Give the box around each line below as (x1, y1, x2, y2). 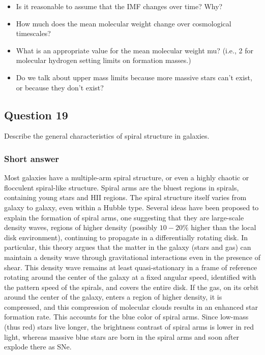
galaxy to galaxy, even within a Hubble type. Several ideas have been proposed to (4, 202, 259, 212)
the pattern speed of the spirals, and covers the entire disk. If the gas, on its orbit (4, 281, 259, 292)
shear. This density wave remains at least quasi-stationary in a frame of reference (4, 262, 257, 272)
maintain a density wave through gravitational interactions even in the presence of (4, 251, 260, 262)
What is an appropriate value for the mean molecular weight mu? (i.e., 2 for (16, 45, 253, 55)
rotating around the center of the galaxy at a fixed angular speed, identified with (4, 272, 256, 282)
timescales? (16, 28, 51, 39)
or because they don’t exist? (16, 82, 104, 92)
